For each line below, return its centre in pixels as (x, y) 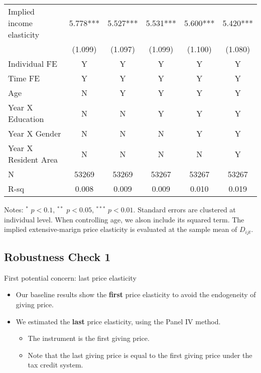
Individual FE (33, 64)
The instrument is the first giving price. (89, 338)
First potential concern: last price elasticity (70, 277)
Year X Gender (35, 133)
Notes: (14, 209)
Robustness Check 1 (57, 257)
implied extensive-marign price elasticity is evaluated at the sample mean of (121, 229)
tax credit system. (55, 365)
